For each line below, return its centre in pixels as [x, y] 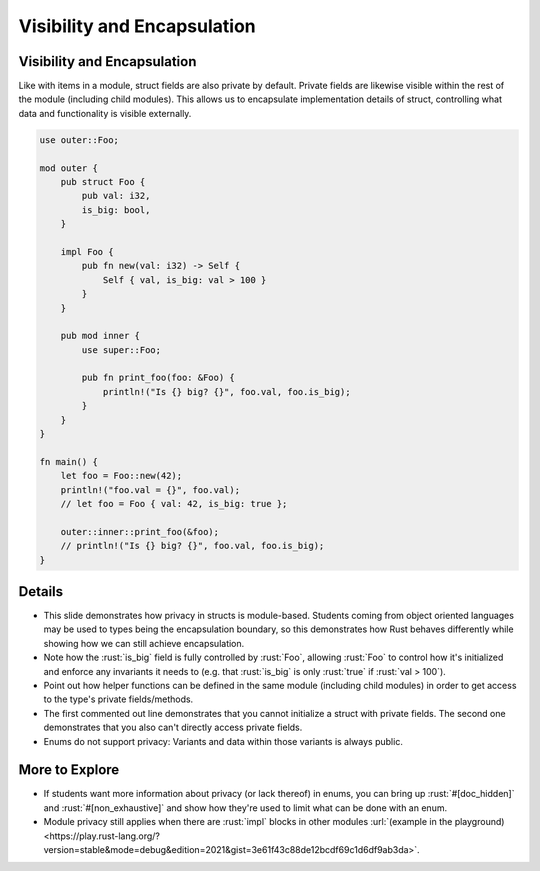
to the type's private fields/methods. [118, 699]
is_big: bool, [116, 209]
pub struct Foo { [103, 181]
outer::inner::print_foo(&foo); [140, 531]
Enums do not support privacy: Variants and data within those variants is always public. [223, 741]
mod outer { [69, 168]
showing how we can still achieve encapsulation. [144, 643]
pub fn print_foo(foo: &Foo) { [158, 378]
